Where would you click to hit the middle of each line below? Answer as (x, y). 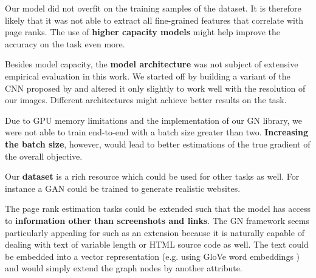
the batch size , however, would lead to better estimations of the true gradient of (158, 144)
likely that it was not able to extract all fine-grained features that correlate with (154, 20)
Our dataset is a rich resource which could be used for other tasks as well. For (152, 176)
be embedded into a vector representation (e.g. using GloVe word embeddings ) (153, 256)
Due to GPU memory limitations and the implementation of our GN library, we (153, 120)
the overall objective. (44, 156)
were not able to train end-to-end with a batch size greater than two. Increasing (157, 132)
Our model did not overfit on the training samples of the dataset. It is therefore (153, 8)
